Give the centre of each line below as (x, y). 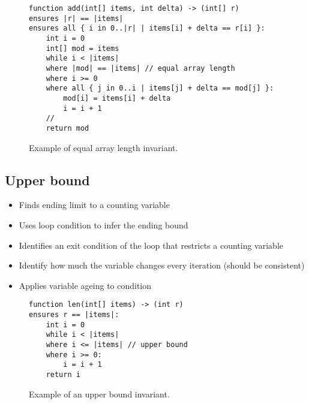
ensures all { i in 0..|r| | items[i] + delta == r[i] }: (147, 28)
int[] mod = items (82, 48)
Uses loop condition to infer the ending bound (103, 224)
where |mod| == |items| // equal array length (140, 68)
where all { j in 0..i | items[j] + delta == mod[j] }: (160, 88)
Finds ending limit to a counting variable (94, 205)
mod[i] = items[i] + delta (117, 98)
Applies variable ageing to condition (85, 285)
